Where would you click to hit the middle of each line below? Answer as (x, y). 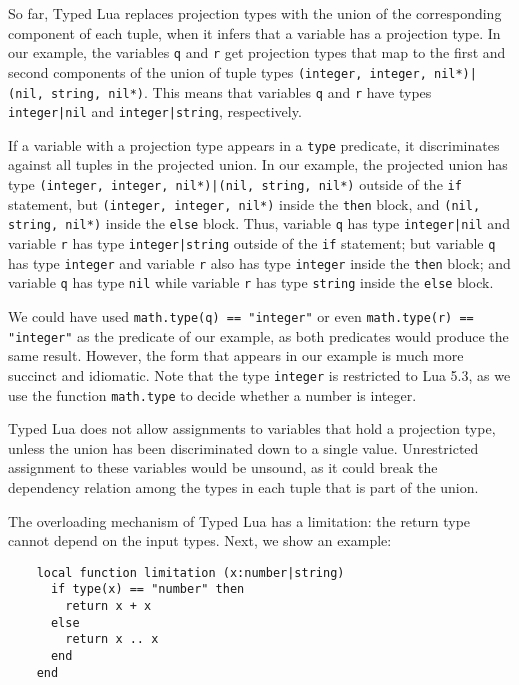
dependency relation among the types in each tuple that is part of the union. (243, 487)
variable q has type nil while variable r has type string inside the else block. (251, 282)
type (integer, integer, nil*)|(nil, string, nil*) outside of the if (235, 184)
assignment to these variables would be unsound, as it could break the (223, 467)
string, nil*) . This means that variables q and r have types (241, 91)
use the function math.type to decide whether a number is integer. (212, 394)
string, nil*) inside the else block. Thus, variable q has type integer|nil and (259, 223)
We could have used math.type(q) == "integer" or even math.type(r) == (241, 316)
